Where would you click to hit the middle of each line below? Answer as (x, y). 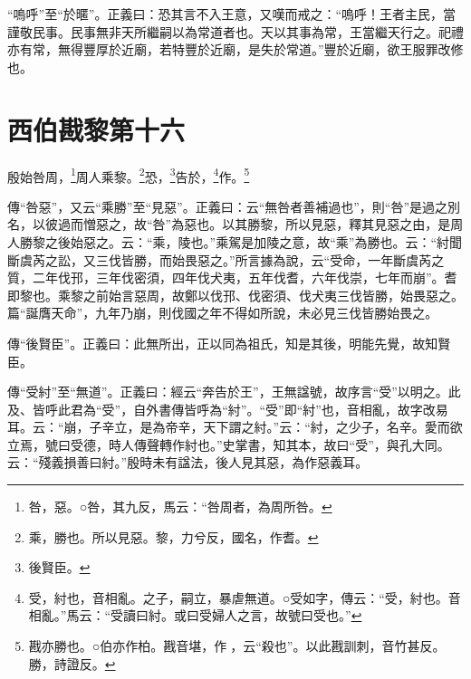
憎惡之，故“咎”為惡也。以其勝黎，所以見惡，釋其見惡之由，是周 (273, 224)
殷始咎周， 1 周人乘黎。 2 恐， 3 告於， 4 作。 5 (129, 175)
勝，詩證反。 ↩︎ (72, 663)
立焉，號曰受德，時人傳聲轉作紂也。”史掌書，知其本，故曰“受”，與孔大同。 (229, 444)
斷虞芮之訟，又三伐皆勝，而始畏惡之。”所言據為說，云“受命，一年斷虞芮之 (226, 259)
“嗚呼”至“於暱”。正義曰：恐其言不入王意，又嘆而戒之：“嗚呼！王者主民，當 (232, 14)
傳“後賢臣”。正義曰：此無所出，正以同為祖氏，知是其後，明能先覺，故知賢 (229, 343)
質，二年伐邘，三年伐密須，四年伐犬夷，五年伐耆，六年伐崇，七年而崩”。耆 (232, 277)
